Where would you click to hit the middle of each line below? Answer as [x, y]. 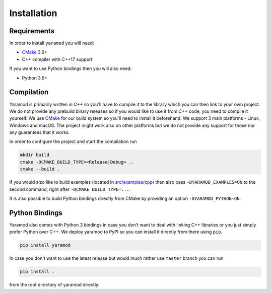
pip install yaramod [45, 245]
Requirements [32, 31]
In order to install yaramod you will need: [52, 43]
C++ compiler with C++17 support [57, 59]
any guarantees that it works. [40, 132]
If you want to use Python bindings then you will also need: [71, 68]
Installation [33, 13]
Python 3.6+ [35, 78]
